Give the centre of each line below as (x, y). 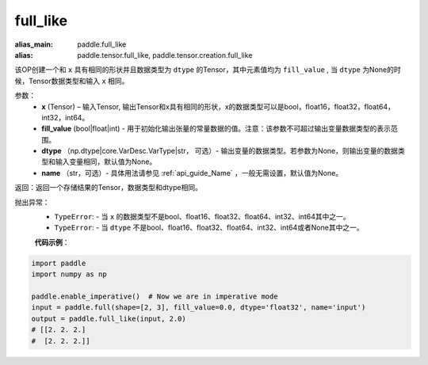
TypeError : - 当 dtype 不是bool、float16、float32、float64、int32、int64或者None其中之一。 (209, 228)
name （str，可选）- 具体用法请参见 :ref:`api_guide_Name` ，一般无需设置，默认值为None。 (192, 173)
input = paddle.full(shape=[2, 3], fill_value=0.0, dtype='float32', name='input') (199, 308)
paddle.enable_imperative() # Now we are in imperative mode (155, 296)
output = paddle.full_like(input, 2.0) (109, 318)
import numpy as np (69, 274)
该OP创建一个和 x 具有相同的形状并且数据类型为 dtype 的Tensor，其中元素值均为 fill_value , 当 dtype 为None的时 (208, 70)
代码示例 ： (52, 242)
